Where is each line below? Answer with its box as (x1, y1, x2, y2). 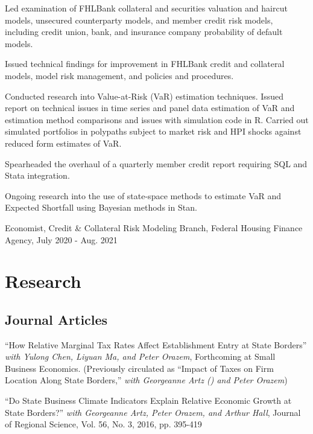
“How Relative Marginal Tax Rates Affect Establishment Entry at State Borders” (5, 338, 307, 351)
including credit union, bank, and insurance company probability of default (5, 25, 283, 38)
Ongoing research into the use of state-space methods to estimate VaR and (5, 189, 282, 202)
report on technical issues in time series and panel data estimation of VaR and (5, 101, 295, 114)
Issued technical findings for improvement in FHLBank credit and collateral (5, 57, 285, 70)
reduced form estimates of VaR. (5, 136, 122, 149)
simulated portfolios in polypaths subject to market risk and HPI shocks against (5, 125, 302, 138)
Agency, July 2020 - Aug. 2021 (5, 233, 118, 246)
